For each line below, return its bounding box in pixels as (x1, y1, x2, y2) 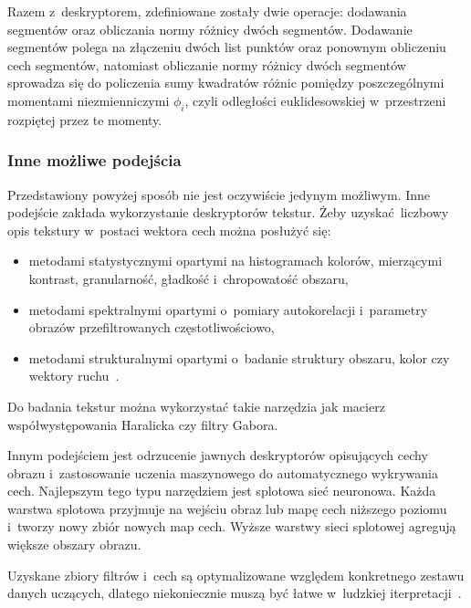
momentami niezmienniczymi (7, 90, 170, 110)
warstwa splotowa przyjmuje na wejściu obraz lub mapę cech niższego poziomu (7, 498, 447, 518)
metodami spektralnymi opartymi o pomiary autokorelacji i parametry (28, 299, 428, 319)
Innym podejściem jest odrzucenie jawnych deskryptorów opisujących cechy (7, 446, 428, 465)
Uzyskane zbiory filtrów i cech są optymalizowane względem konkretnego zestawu (7, 565, 465, 584)
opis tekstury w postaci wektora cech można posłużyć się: (7, 220, 331, 239)
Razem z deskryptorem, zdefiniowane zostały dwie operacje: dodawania (7, 2, 407, 20)
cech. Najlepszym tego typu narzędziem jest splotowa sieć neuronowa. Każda (7, 481, 436, 500)
